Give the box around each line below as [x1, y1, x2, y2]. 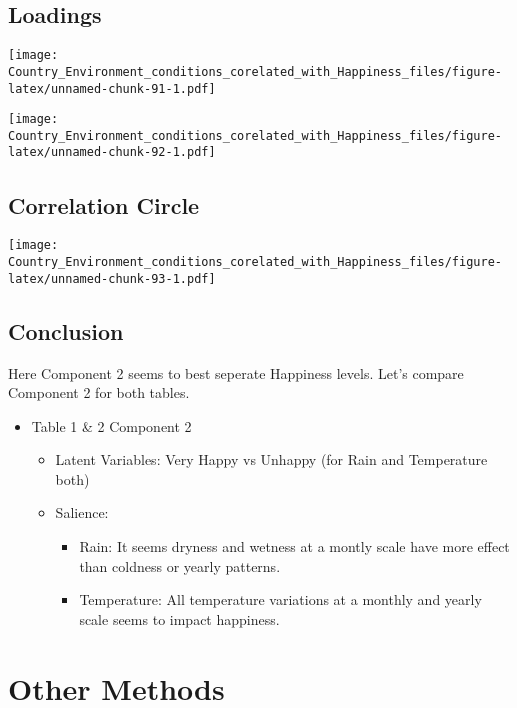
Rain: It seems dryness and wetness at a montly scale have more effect [79, 536, 510, 557]
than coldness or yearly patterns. [79, 555, 281, 576]
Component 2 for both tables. [8, 382, 190, 403]
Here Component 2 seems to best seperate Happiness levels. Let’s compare [8, 362, 464, 383]
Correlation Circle [8, 189, 200, 220]
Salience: [55, 502, 109, 523]
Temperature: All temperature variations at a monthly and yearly [79, 589, 482, 610]
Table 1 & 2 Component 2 [31, 415, 192, 436]
